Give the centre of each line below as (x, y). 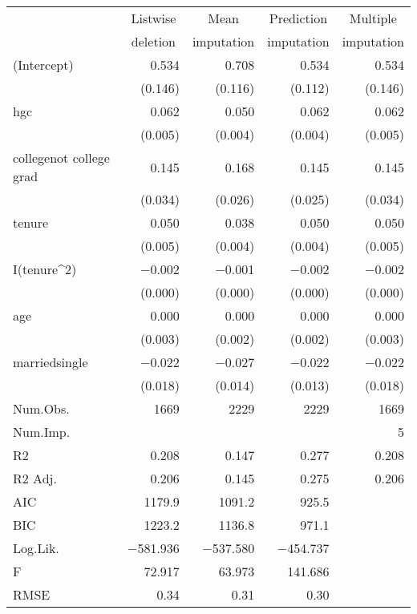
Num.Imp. (42, 432)
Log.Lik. (36, 548)
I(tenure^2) (45, 269)
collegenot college (61, 158)
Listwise (154, 18)
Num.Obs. (41, 408)
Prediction (298, 18)
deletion (153, 41)
